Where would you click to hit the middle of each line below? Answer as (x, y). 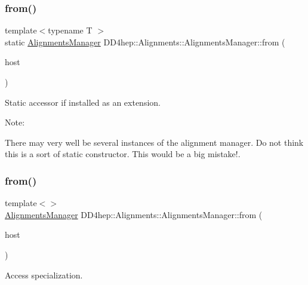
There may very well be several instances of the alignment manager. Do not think (154, 142)
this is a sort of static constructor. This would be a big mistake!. (123, 154)
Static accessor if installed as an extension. (83, 102)
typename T (70, 30)
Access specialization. (44, 275)
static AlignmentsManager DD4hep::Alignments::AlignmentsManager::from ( (145, 42)
